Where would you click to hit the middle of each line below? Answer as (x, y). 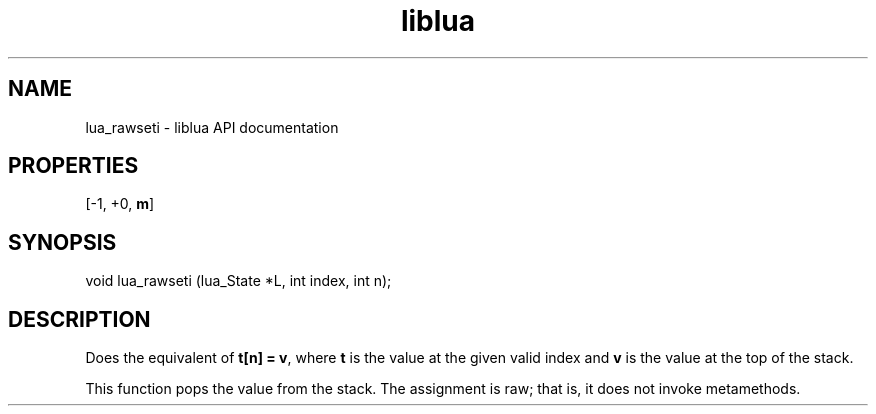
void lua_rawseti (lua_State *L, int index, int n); (238, 281)
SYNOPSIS (62, 242)
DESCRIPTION (79, 319)
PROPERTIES (73, 166)
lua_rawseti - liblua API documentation (212, 127)
